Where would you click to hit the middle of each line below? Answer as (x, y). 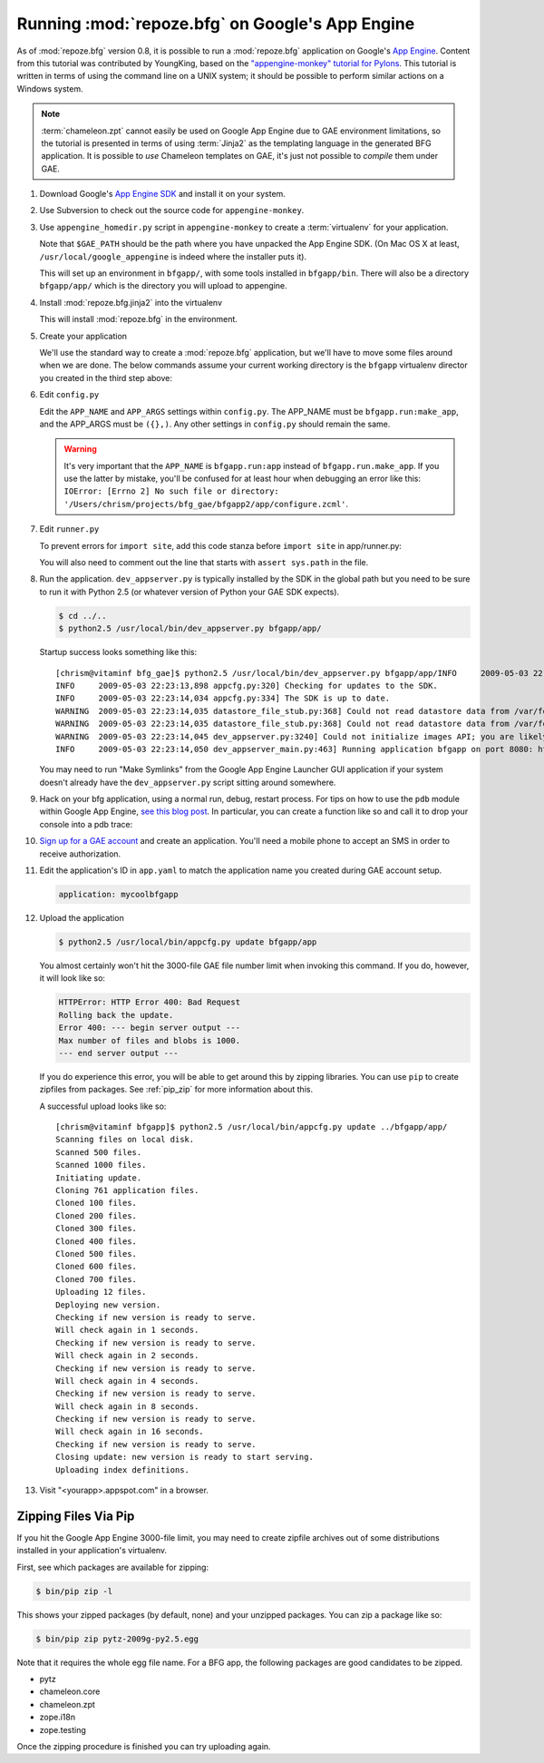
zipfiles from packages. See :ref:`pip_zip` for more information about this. (176, 1090)
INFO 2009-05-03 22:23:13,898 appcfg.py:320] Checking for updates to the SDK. (247, 686)
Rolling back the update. (116, 1015)
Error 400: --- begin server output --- (149, 1028)
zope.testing (63, 1729)
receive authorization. (80, 854)
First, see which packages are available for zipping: (112, 1567)
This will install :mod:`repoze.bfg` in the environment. (138, 319)
